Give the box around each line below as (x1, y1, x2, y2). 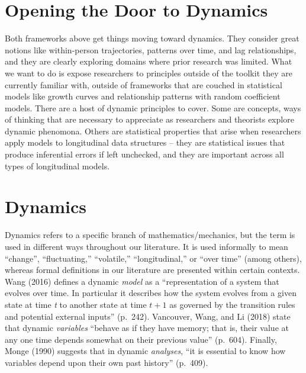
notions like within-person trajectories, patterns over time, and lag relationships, (5, 43, 297, 56)
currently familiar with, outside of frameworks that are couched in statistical (5, 78, 282, 91)
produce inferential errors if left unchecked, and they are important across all (5, 148, 284, 160)
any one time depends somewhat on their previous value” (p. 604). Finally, (5, 333, 277, 345)
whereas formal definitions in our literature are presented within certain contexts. (5, 263, 300, 276)
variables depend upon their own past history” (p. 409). (5, 356, 208, 368)
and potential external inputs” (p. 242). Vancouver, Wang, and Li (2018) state (5, 310, 291, 322)
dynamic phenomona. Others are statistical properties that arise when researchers (5, 124, 301, 137)
